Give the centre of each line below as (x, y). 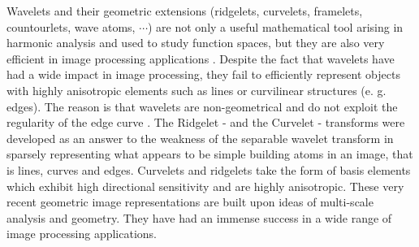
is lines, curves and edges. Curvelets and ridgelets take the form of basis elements (209, 169)
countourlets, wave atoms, (71, 26)
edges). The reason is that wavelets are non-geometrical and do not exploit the (202, 106)
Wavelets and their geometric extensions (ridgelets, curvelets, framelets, (185, 11)
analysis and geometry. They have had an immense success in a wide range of (199, 217)
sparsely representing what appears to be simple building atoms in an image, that (210, 154)
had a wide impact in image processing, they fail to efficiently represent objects (203, 74)
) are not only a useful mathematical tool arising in (276, 26)
